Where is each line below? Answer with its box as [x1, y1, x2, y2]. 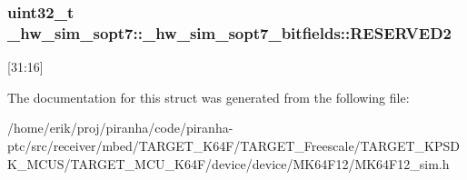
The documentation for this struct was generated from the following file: [7, 87, 410, 106]
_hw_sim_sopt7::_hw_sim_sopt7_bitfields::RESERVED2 [7, 21, 452, 44]
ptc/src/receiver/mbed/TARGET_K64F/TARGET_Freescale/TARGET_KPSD [7, 135, 460, 155]
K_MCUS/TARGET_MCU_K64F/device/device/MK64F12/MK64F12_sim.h [7, 154, 450, 173]
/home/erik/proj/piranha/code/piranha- [7, 118, 233, 137]
